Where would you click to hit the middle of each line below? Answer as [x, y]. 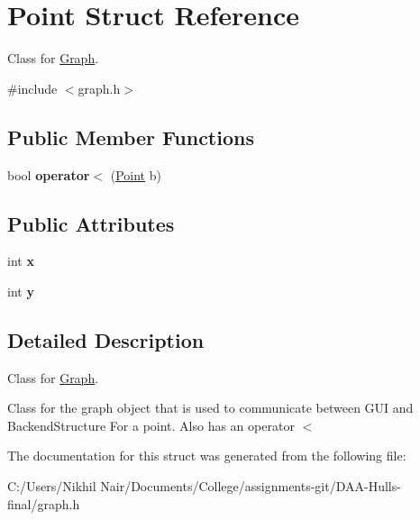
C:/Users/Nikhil [52, 486]
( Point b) [136, 174]
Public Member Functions [131, 137]
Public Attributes [91, 223]
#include [32, 88]
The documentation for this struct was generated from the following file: [207, 456]
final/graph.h [44, 503]
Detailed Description [106, 339]
